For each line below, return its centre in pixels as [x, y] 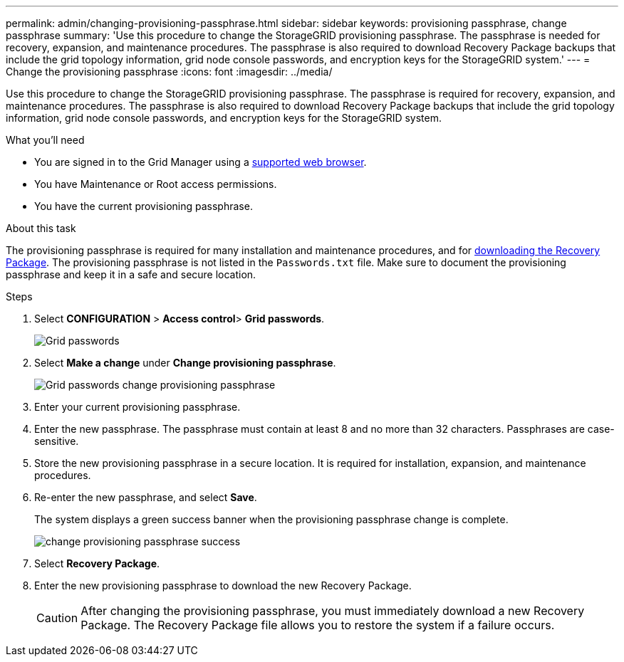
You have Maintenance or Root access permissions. [156, 184]
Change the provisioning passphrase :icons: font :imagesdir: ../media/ [169, 72]
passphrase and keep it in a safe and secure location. [131, 274]
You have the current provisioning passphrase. [144, 206]
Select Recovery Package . [97, 563]
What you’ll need [45, 140]
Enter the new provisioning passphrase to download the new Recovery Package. [223, 585]
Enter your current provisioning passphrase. [137, 407]
